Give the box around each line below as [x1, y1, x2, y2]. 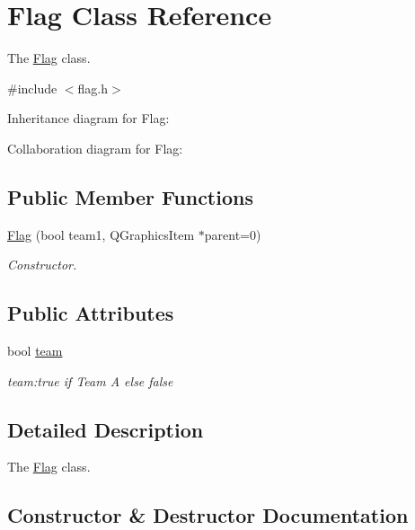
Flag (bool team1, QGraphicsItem [7, 225, 195, 243]
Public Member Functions [7, 182, 253, 210]
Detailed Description [7, 415, 204, 443]
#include [7, 78, 57, 97]
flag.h [77, 78, 109, 97]
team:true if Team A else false [7, 371, 173, 390]
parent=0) [204, 225, 261, 243]
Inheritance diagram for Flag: [7, 109, 170, 128]
